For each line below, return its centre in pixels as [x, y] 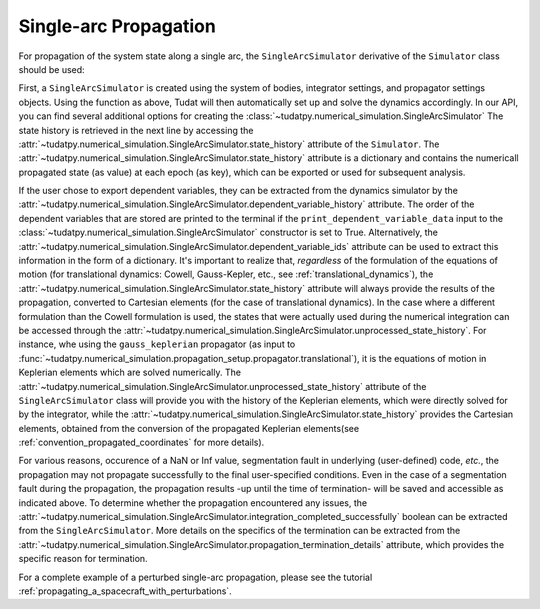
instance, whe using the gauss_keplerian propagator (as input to [157, 344]
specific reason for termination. [83, 559]
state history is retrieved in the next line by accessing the [136, 130]
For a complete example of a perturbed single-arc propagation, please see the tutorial [195, 577]
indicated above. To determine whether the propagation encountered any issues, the [193, 502]
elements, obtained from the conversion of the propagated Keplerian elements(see [189, 428]
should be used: [51, 69]
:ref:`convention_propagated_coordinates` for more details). [141, 442]
